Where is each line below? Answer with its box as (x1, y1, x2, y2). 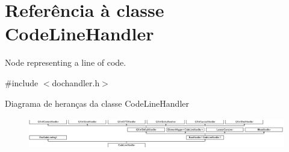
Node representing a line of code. (5, 56, 126, 69)
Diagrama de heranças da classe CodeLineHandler (5, 97, 189, 109)
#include (5, 76, 39, 89)
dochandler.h (52, 76, 100, 89)
